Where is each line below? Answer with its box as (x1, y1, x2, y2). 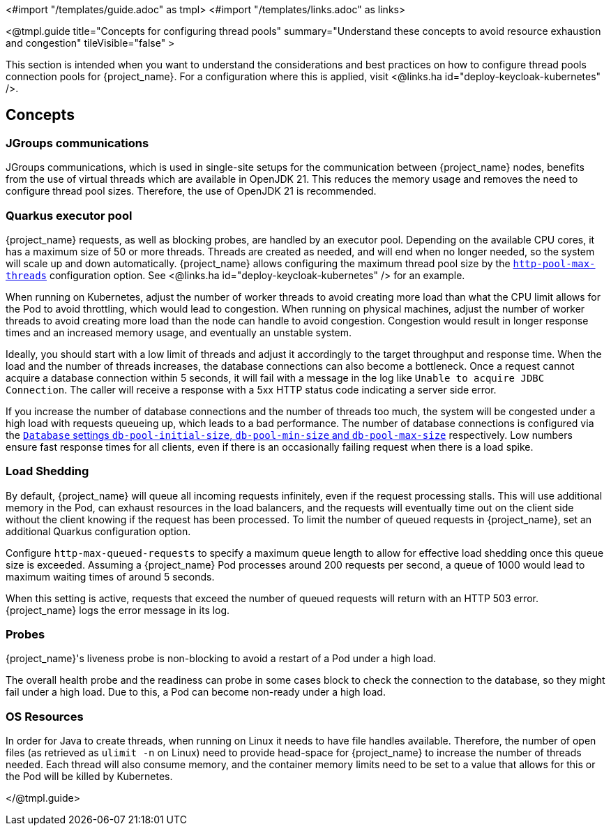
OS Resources (6, 709, 84, 724)
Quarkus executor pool (6, 208, 133, 223)
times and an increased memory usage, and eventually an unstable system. (6, 326, 352, 338)
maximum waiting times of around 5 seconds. (6, 570, 215, 583)
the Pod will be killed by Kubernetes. (6, 770, 173, 783)
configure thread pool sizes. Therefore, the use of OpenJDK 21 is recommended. (6, 185, 377, 197)
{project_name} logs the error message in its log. (6, 604, 230, 616)
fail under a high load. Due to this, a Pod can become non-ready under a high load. (6, 686, 386, 698)
